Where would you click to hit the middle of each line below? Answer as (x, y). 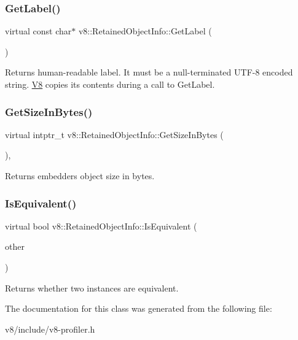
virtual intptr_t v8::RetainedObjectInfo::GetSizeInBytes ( (114, 134)
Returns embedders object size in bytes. (80, 176)
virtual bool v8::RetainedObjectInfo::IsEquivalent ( (101, 226)
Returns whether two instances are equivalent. (92, 288)
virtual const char (38, 31)
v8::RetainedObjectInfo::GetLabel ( (145, 31)
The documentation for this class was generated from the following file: (139, 308)
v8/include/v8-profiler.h (50, 329)
